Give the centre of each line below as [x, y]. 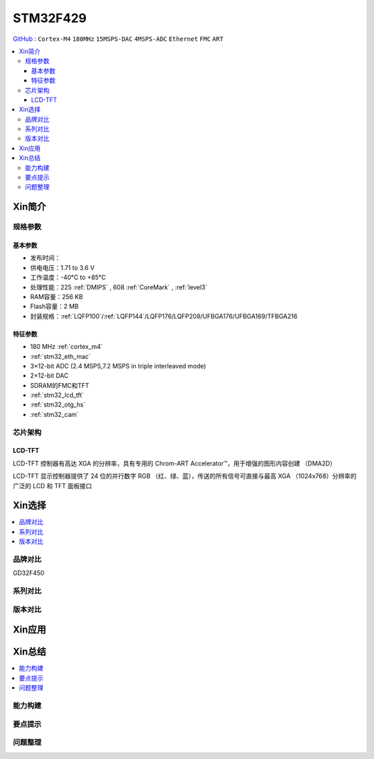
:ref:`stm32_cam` [54, 414]
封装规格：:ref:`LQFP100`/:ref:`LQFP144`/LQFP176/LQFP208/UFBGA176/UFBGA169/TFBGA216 [164, 316]
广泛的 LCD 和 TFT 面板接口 [52, 485]
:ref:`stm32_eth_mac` [61, 356]
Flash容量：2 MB [54, 306]
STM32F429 [50, 18]
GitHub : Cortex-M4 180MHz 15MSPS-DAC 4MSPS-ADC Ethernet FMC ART [118, 39]
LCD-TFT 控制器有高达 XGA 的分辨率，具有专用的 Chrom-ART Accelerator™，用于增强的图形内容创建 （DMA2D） [175, 463]
